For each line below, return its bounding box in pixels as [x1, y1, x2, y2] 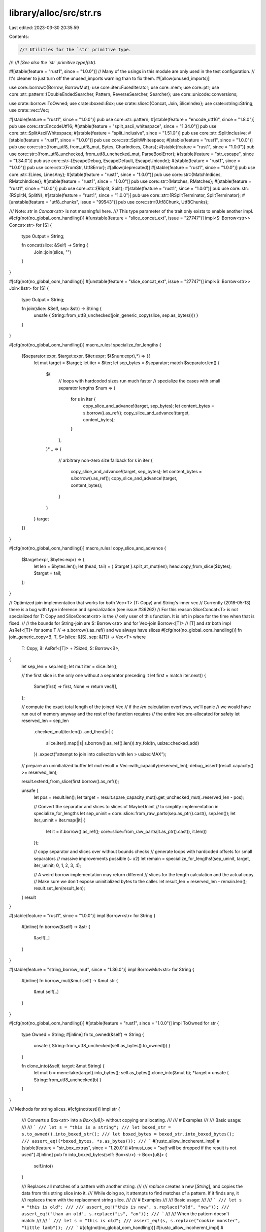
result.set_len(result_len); [33, 885, 86, 891]
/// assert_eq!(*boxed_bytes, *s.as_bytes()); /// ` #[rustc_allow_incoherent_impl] [21, 1138, 216, 1144]
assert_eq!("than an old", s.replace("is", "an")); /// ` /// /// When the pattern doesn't [21, 1211, 230, 1217]
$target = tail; [33, 570, 62, 576]
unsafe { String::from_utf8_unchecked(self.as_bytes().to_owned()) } [33, 1043, 171, 1049]
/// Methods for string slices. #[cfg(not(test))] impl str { [9, 1106, 120, 1112]
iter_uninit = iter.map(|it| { [33, 817, 86, 823]
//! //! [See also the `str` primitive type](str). [9, 59, 97, 65]
